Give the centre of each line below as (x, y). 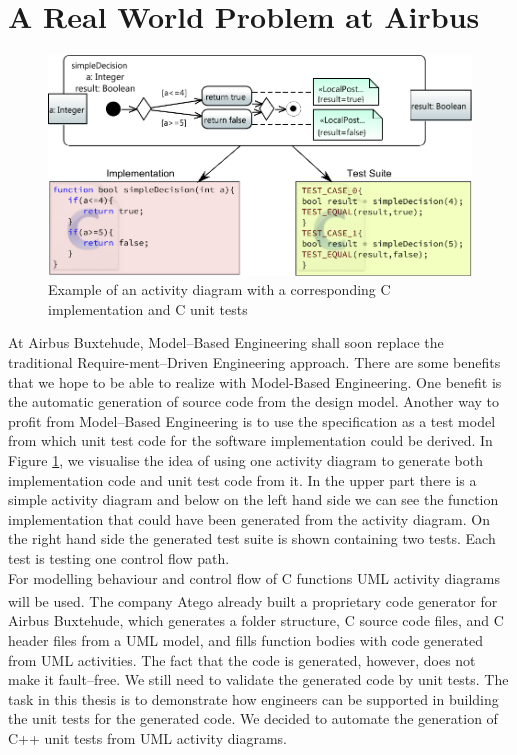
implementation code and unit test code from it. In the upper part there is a (242, 479)
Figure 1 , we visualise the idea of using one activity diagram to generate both (245, 459)
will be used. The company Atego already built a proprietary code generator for (253, 600)
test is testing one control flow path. (119, 557)
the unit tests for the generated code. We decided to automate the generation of (253, 718)
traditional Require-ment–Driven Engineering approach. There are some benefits (254, 362)
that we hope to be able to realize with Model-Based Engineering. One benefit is (255, 381)
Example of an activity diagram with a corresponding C (219, 289)
